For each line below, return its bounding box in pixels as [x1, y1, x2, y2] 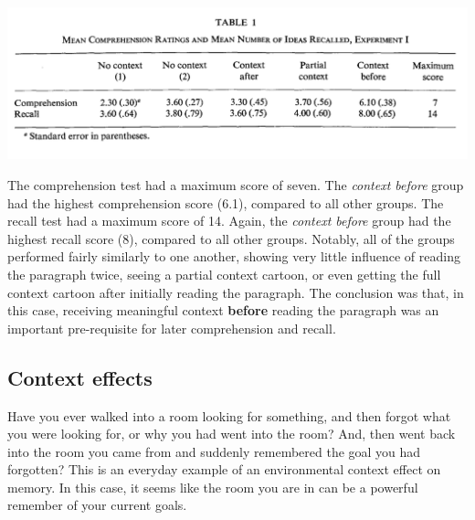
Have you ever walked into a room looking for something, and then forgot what [7, 406, 451, 425]
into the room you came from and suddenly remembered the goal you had [7, 441, 421, 461]
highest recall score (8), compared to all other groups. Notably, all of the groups [7, 228, 455, 248]
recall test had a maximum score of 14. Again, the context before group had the [7, 211, 451, 230]
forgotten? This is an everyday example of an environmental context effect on [7, 460, 441, 479]
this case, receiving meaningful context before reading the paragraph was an [7, 301, 439, 320]
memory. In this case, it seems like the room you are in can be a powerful [7, 477, 418, 496]
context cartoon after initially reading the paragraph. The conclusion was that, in [7, 282, 464, 302]
